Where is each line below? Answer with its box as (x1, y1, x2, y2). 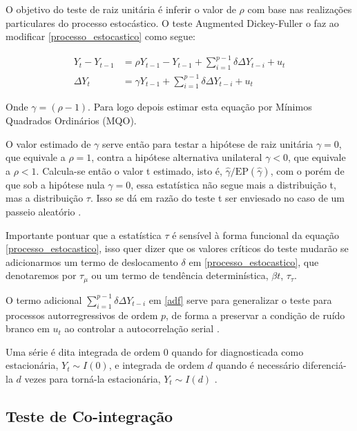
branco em (6, 321, 50, 336)
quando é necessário (215, 358, 300, 372)
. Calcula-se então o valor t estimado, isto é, (36, 163, 222, 178)
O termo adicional (6, 292, 82, 307)
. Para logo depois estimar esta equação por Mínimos (88, 99, 312, 114)
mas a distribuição (6, 191, 84, 205)
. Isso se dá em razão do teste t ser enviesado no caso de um (90, 191, 345, 205)
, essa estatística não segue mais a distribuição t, (131, 177, 336, 191)
